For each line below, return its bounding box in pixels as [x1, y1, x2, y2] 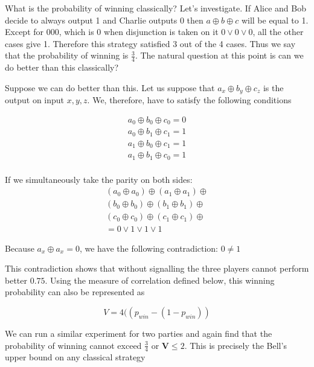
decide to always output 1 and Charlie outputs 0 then [5, 13, 203, 26]
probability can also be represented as [5, 286, 145, 298]
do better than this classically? [5, 61, 119, 74]
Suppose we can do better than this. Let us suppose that [5, 81, 215, 94]
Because [5, 241, 34, 254]
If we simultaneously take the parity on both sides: [5, 173, 193, 185]
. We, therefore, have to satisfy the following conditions [87, 94, 292, 106]
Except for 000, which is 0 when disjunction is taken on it [5, 25, 219, 38]
